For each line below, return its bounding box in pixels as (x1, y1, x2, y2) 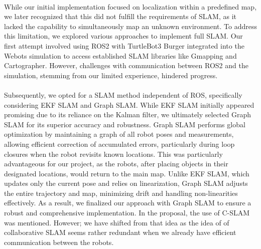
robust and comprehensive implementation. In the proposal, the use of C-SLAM (4, 207, 250, 218)
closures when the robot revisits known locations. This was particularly (4, 148, 223, 159)
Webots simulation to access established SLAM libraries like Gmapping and (4, 50, 237, 61)
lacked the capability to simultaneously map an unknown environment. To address (4, 21, 257, 31)
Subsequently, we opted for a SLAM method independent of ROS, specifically (4, 89, 242, 100)
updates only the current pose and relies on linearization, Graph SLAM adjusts (4, 178, 248, 188)
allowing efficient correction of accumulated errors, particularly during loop (4, 138, 235, 149)
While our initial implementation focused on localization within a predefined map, (4, 1, 257, 12)
